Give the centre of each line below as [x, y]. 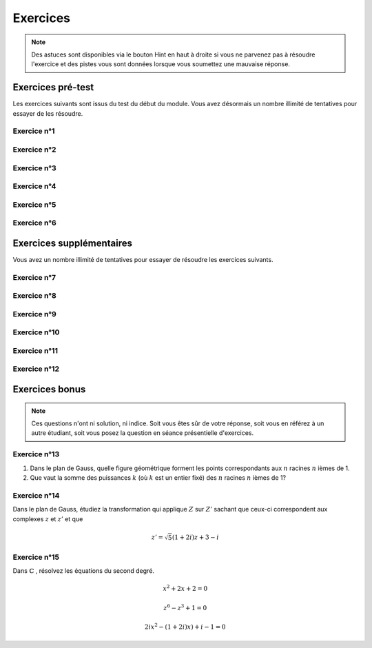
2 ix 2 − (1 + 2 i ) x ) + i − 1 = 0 [185, 626]
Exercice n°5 [34, 205]
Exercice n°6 [34, 223]
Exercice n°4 [34, 186]
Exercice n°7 [34, 277]
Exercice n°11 [35, 350]
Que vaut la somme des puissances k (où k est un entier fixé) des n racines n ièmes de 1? [158, 478]
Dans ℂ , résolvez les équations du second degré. [84, 571]
